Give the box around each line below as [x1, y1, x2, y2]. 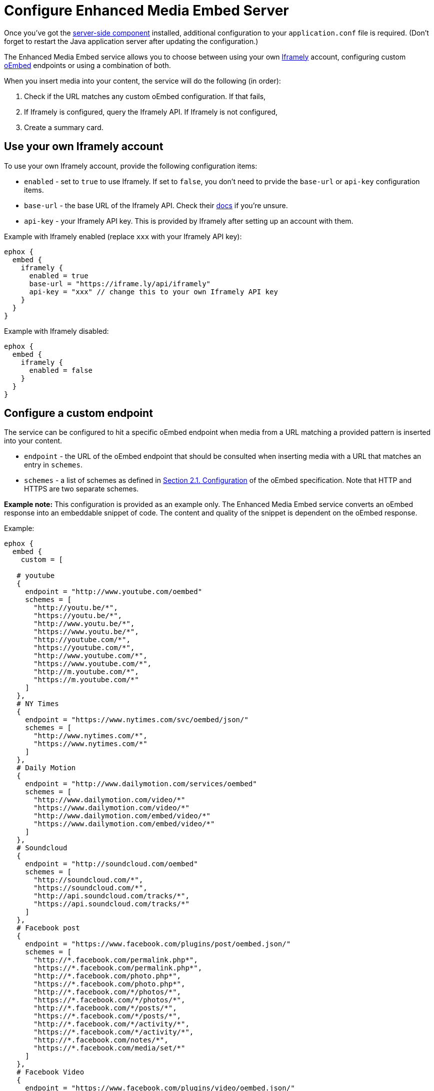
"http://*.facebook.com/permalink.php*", [33, 956, 198, 964]
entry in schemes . [24, 460, 82, 469]
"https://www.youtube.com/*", [33, 660, 152, 668]
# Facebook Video [16, 1068, 84, 1076]
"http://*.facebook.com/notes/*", [33, 1036, 168, 1044]
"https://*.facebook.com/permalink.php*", [33, 964, 202, 972]
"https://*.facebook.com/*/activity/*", [33, 1028, 194, 1036]
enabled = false [29, 366, 93, 374]
